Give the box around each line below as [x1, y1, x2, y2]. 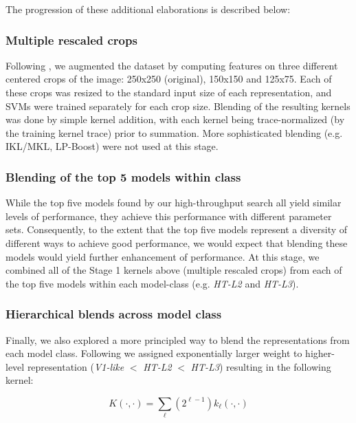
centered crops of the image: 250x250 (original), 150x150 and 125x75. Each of [5, 72, 332, 86]
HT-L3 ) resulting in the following [190, 359, 331, 373]
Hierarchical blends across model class [5, 305, 222, 323]
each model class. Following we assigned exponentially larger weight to [5, 346, 302, 360]
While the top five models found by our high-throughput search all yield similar [5, 195, 342, 210]
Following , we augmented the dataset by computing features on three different [5, 58, 338, 72]
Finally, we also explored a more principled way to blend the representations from [5, 332, 350, 347]
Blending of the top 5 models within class [5, 168, 241, 185]
